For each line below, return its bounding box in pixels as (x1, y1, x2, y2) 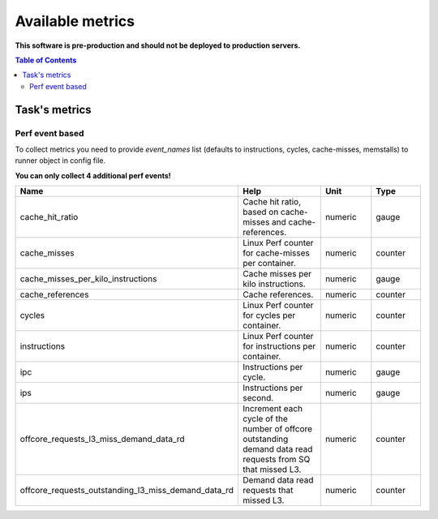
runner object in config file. (15, 156, 106, 165)
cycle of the (243, 414, 288, 425)
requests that (243, 485, 294, 496)
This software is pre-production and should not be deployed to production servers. (15, 41, 301, 50)
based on (243, 207, 279, 218)
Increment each (243, 403, 303, 414)
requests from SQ (243, 454, 311, 465)
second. (243, 392, 274, 404)
